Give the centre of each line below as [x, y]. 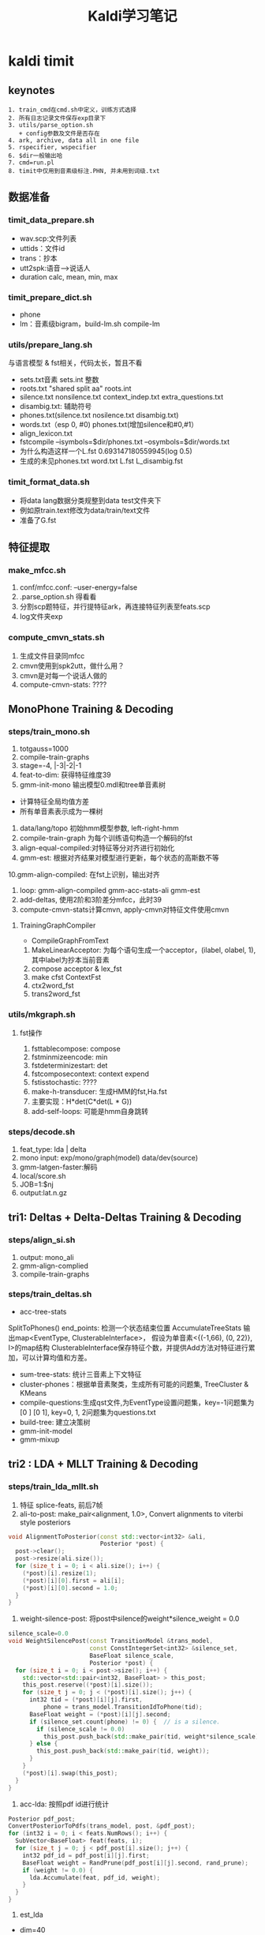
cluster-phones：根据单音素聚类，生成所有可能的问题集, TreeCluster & [134, 1384]
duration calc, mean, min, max [69, 276]
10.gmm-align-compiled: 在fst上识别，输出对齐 [84, 875]
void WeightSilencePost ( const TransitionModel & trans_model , [111, 1641]
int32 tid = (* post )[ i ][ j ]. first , [86, 1700]
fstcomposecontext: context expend [90, 1074]
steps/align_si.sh [42, 1240]
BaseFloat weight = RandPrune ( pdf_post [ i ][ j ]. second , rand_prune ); [135, 1863]
